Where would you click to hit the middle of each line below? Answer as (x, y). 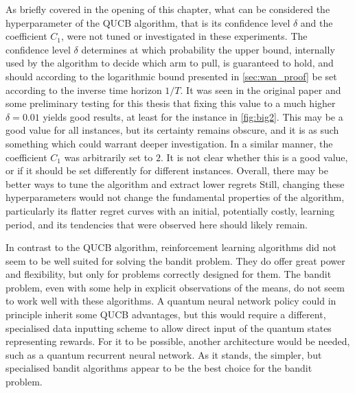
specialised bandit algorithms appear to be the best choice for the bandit (159, 368)
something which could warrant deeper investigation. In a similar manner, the (169, 143)
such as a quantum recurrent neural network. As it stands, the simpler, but (164, 354)
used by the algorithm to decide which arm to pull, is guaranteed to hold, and (170, 63)
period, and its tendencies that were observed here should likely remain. (157, 224)
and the (317, 22)
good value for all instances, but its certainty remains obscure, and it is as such (172, 130)
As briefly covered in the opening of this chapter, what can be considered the (168, 9)
